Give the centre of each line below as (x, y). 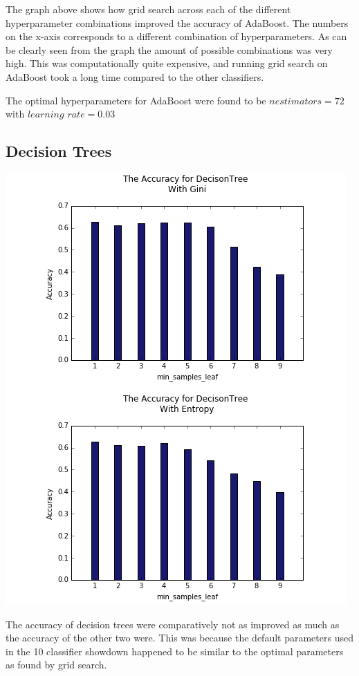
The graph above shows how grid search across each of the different (148, 9)
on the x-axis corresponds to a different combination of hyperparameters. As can (176, 36)
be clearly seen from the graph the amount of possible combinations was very (169, 49)
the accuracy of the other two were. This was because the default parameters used (179, 638)
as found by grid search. (56, 665)
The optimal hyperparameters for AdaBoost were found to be (136, 100)
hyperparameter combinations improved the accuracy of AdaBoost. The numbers (177, 22)
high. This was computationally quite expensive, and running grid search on (167, 63)
